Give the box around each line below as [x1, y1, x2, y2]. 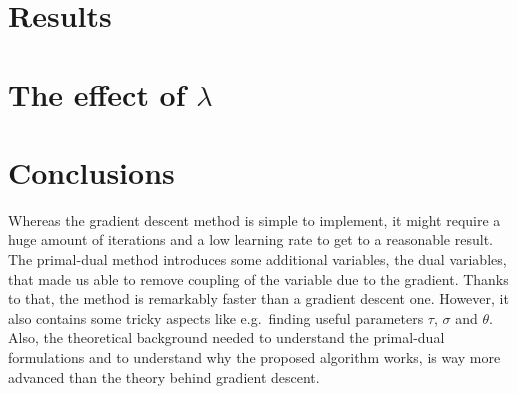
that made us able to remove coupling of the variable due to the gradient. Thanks [8, 268, 509, 289]
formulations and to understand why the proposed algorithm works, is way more [8, 347, 501, 368]
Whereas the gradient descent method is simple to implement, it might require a [8, 209, 501, 230]
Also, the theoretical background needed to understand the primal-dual [8, 327, 445, 348]
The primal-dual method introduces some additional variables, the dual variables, [8, 249, 507, 270]
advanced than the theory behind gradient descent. [8, 366, 320, 387]
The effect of [8, 73, 186, 114]
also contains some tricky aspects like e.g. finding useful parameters [8, 307, 424, 328]
